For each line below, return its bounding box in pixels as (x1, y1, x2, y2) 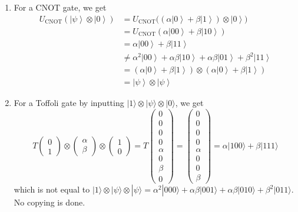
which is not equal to (14, 183, 90, 196)
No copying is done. (14, 196, 85, 208)
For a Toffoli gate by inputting (14, 97, 124, 109)
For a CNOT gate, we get (14, 1, 107, 13)
